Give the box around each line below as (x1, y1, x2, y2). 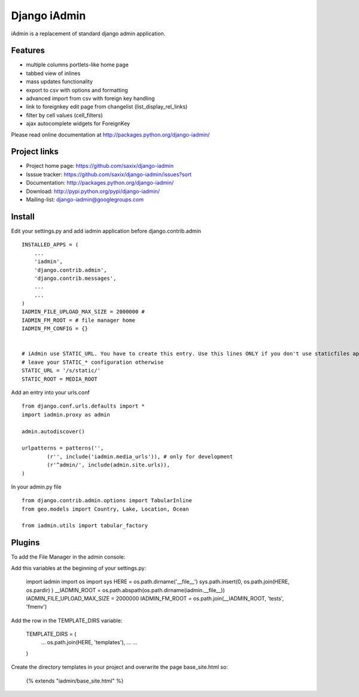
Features (11, 46, 45, 56)
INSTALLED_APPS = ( (22, 242, 79, 248)
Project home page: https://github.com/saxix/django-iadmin (26, 162, 174, 170)
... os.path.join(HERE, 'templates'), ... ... (41, 639, 138, 646)
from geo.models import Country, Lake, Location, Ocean (22, 505, 189, 512)
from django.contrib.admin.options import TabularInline (22, 497, 193, 504)
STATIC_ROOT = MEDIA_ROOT (22, 375, 98, 382)
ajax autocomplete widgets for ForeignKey (26, 120, 130, 127)
